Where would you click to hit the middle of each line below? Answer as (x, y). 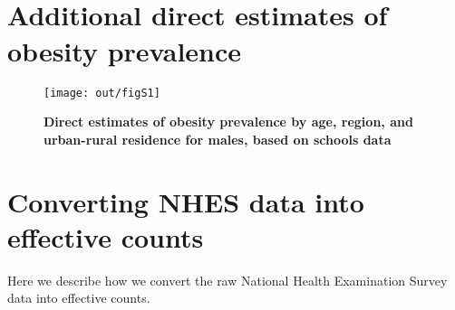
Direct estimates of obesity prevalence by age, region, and (228, 122)
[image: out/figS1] (102, 93)
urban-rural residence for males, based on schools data (218, 139)
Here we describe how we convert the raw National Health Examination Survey (227, 280)
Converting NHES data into (186, 201)
